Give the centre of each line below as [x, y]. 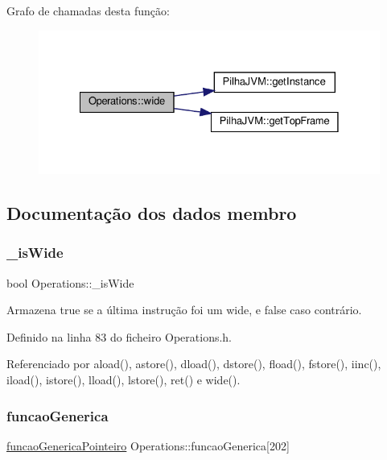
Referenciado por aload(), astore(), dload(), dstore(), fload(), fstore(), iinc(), [194, 364]
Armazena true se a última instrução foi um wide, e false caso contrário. [184, 310]
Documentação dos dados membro [152, 213]
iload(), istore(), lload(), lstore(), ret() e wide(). [124, 380]
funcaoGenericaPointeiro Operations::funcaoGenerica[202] [148, 445]
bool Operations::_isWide [70, 282]
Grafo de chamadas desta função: [88, 10]
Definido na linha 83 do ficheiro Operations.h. [119, 336]
